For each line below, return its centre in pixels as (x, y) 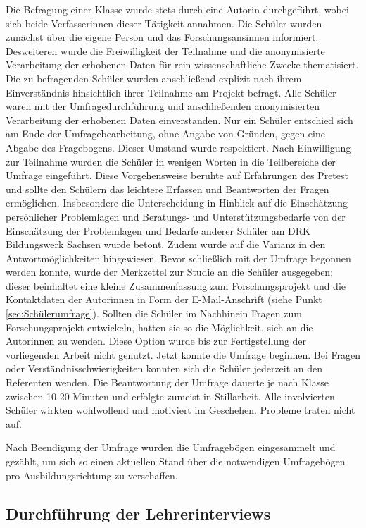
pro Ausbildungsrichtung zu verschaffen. (92, 475)
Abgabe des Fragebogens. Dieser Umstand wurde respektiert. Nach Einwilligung (178, 147)
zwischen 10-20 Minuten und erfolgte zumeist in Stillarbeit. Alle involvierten (170, 396)
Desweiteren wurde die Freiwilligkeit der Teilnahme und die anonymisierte (165, 50)
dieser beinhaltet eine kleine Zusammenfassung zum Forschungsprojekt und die (176, 285)
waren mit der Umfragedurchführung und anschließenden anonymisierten (163, 106)
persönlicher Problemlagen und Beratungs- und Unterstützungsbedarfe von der (176, 216)
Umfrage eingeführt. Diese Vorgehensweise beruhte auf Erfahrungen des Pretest (177, 175)
